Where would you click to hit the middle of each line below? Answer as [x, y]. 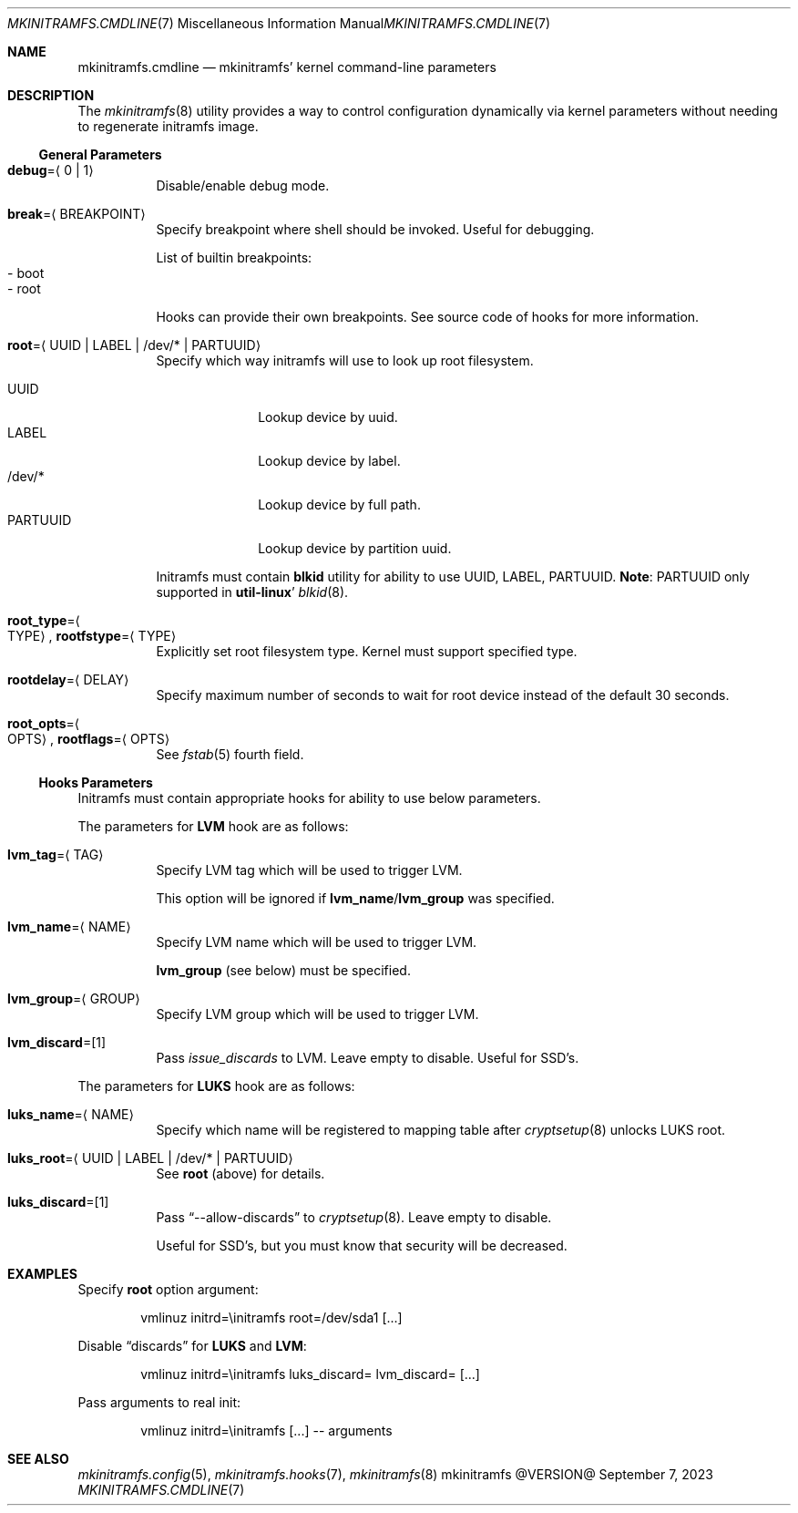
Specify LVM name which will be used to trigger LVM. [317, 942]
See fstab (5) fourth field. [230, 754]
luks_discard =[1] [58, 1202]
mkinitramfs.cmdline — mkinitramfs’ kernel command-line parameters [287, 67]
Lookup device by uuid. [328, 417]
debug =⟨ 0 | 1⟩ [51, 170]
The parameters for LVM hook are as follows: [213, 826]
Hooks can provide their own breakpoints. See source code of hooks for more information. [428, 317]
